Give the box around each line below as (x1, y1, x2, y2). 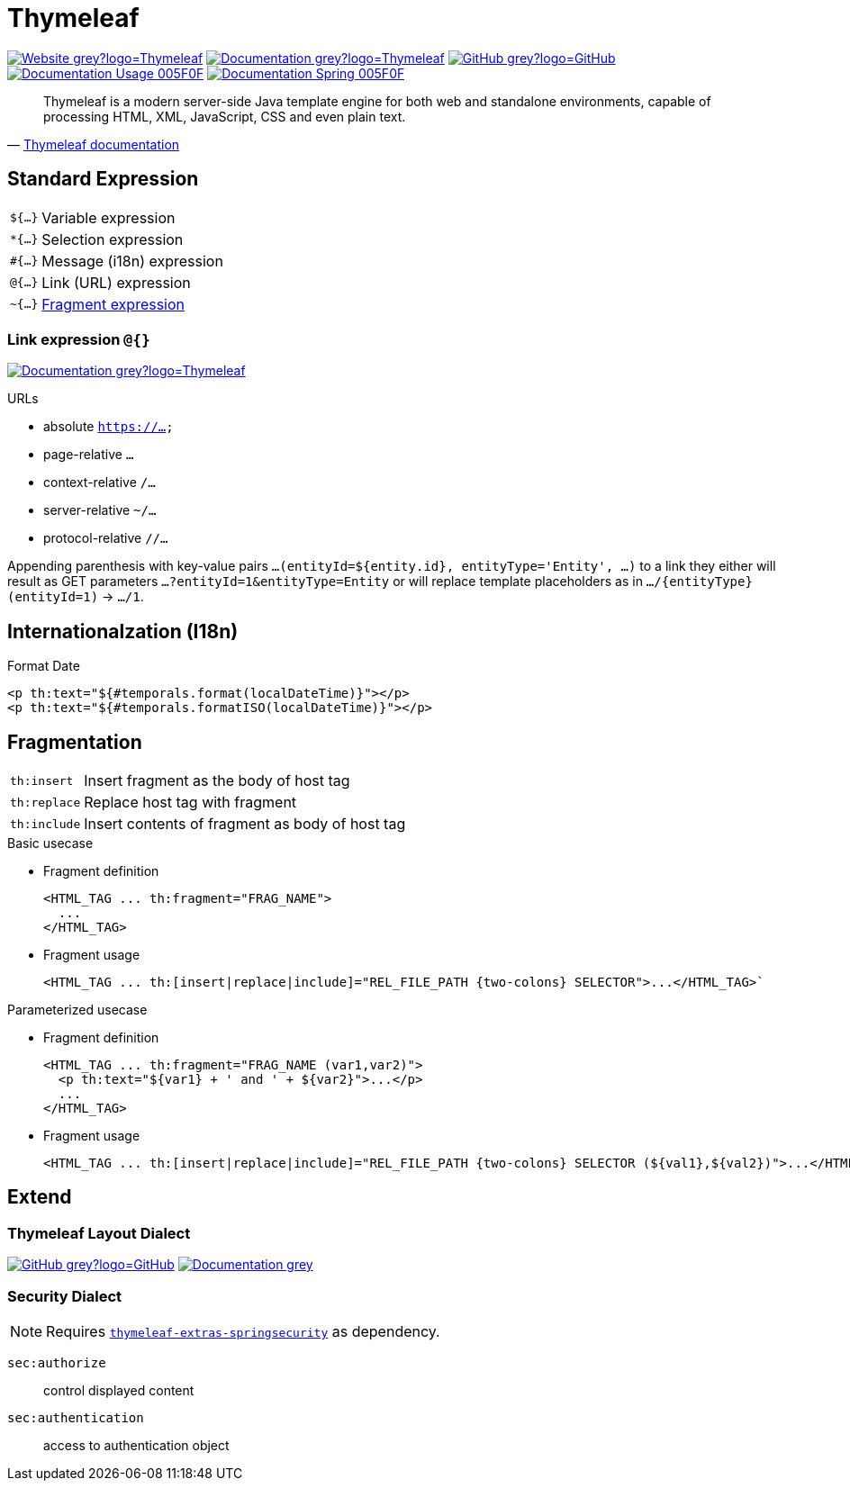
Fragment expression (41, 294, 185, 313)
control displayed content (43, 1383, 194, 1398)
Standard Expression (7, 167, 199, 191)
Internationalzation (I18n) (7, 619, 239, 643)
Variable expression (41, 208, 176, 227)
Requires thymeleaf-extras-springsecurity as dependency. (46, 1322, 440, 1340)
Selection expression (41, 230, 184, 248)
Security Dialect (7, 1286, 122, 1305)
